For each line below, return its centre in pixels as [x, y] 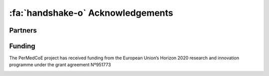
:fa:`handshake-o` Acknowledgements [91, 13]
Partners [23, 30]
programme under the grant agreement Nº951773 [60, 65]
